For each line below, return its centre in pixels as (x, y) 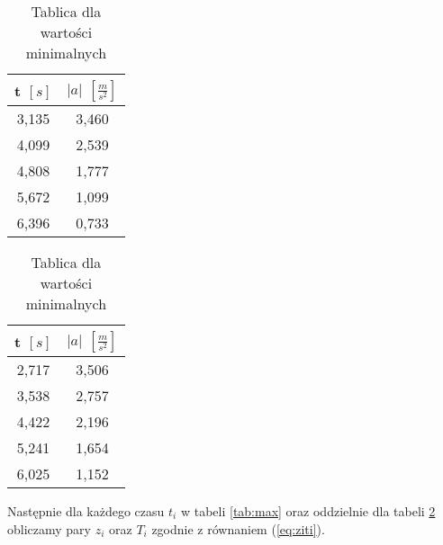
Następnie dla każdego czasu (86, 511)
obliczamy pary (49, 528)
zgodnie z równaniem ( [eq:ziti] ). (238, 528)
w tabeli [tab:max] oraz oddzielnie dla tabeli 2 (308, 511)
